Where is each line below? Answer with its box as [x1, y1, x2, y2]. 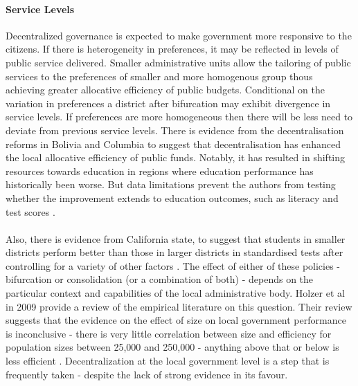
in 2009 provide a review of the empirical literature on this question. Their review [6, 299, 352, 313]
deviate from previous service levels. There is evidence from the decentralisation [6, 122, 344, 137]
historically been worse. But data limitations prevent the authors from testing [6, 177, 336, 192]
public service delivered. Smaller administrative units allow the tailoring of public [6, 55, 351, 69]
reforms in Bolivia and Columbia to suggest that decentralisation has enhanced [6, 136, 341, 151]
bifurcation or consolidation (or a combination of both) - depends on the [6, 272, 314, 286]
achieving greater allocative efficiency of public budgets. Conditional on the [6, 82, 325, 97]
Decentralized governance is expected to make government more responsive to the [6, 28, 352, 42]
